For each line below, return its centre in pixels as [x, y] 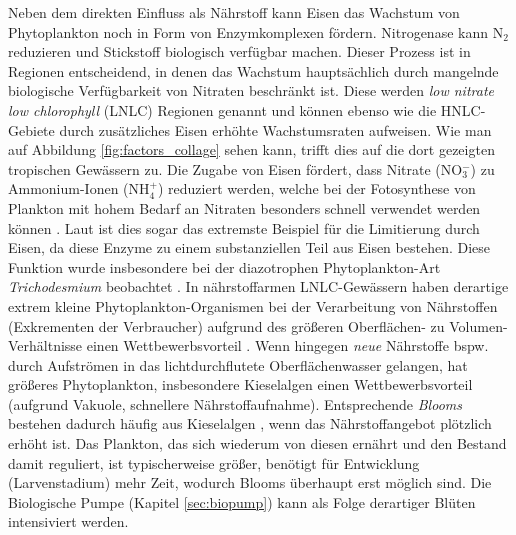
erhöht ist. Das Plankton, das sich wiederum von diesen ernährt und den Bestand [257, 443]
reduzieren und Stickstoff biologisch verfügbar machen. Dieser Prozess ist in [239, 51]
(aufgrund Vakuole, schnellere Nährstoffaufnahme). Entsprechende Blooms [235, 403]
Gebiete [31, 129]
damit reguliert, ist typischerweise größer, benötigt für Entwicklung [214, 462]
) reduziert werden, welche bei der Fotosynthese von [316, 188]
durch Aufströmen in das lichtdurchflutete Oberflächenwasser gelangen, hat [238, 364]
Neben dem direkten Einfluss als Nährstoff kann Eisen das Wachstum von [234, 12]
